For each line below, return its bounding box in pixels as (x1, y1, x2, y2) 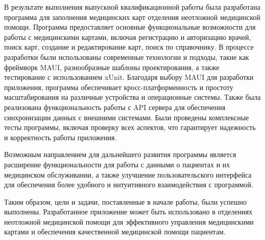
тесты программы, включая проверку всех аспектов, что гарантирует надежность (4, 122, 256, 133)
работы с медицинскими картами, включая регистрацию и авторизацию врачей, (4, 31, 251, 42)
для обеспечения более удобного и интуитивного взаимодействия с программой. (4, 179, 253, 190)
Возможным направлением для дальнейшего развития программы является (4, 149, 236, 160)
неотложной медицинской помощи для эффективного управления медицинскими (4, 216, 254, 227)
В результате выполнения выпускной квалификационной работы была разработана (4, 2, 260, 12)
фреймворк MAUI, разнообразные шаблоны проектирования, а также (4, 61, 220, 72)
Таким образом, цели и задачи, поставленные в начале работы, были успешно (4, 196, 247, 207)
